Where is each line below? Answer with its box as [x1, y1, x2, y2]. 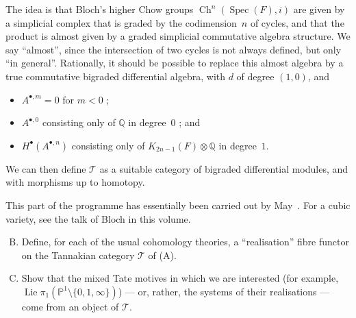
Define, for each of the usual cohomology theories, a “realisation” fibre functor [21, 234, 349, 249]
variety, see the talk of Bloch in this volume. [5, 211, 191, 225]
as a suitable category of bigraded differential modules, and [99, 161, 348, 175]
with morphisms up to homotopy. [5, 175, 145, 189]
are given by [293, 2, 345, 16]
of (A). [148, 247, 177, 262]
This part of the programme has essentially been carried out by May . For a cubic [5, 197, 351, 212]
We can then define [5, 161, 86, 175]
